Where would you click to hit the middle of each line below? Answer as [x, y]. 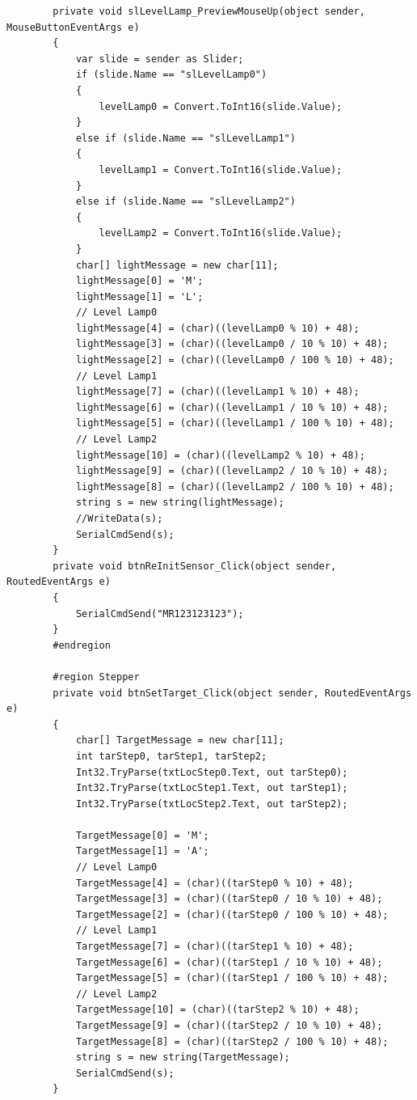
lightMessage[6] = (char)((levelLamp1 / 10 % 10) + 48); [232, 407]
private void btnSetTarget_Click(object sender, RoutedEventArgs [232, 693]
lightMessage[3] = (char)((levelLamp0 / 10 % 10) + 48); [232, 344]
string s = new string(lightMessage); [180, 503]
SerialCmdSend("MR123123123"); [160, 613]
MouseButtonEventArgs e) [73, 27]
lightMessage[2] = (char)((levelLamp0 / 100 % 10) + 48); [235, 360]
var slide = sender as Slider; [160, 59]
